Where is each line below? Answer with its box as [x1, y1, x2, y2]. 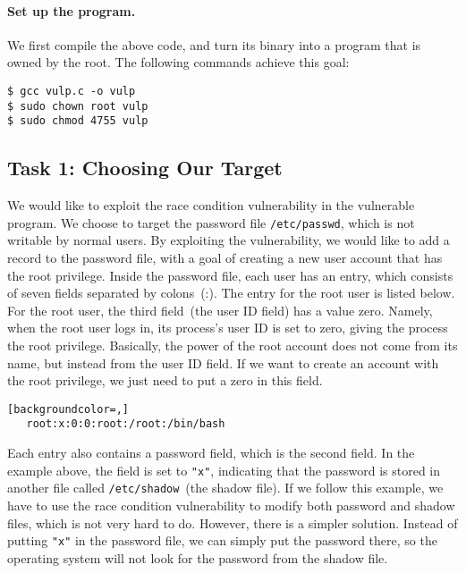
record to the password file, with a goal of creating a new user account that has [7, 249, 443, 266]
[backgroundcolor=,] [7, 402, 130, 416]
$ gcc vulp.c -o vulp [7, 84, 136, 97]
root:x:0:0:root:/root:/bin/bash [26, 417, 225, 431]
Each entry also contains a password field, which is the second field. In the [7, 443, 415, 462]
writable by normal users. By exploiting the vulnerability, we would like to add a [7, 231, 450, 249]
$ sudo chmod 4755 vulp [7, 114, 148, 128]
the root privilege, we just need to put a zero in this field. [7, 371, 323, 390]
